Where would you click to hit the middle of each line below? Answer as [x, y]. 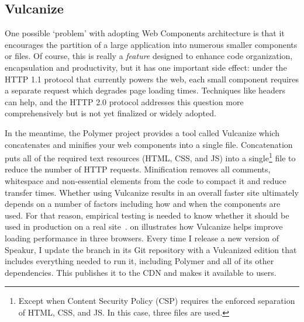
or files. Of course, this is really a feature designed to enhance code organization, [149, 56]
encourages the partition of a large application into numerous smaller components [151, 44]
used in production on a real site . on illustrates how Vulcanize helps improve [144, 226]
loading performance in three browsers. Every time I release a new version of [142, 238]
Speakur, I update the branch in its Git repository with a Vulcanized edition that [151, 249]
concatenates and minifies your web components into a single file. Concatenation [149, 144]
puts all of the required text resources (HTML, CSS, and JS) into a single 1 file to [150, 157]
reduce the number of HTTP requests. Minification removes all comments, [138, 169]
